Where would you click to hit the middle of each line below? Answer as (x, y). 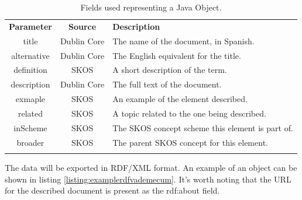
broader (30, 142)
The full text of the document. (167, 84)
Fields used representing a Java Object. (151, 7)
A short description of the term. (170, 70)
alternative (30, 55)
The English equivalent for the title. (177, 55)
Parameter (30, 26)
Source (83, 26)
